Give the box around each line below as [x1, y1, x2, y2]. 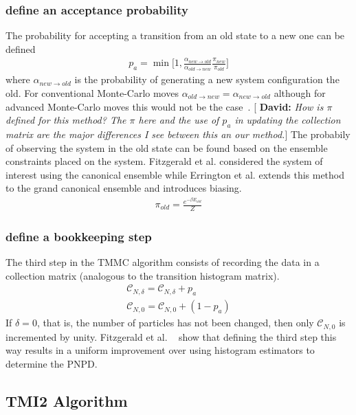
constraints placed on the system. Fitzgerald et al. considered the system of [5, 154, 323, 168]
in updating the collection [234, 113, 341, 127]
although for [274, 85, 326, 100]
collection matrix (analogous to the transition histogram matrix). [5, 268, 280, 282]
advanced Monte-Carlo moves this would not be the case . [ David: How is [5, 99, 324, 113]
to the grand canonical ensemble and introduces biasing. [5, 181, 242, 195]
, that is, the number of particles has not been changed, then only [36, 315, 314, 330]
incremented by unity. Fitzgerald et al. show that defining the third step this [5, 329, 337, 344]
